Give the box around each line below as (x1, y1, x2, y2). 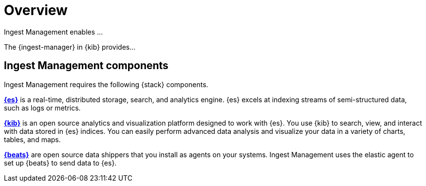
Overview (4, 2, 68, 19)
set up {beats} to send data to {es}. (4, 158, 117, 167)
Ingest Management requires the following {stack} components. (4, 80, 208, 89)
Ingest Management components (4, 59, 168, 72)
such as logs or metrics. (4, 103, 81, 112)
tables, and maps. (4, 135, 61, 144)
